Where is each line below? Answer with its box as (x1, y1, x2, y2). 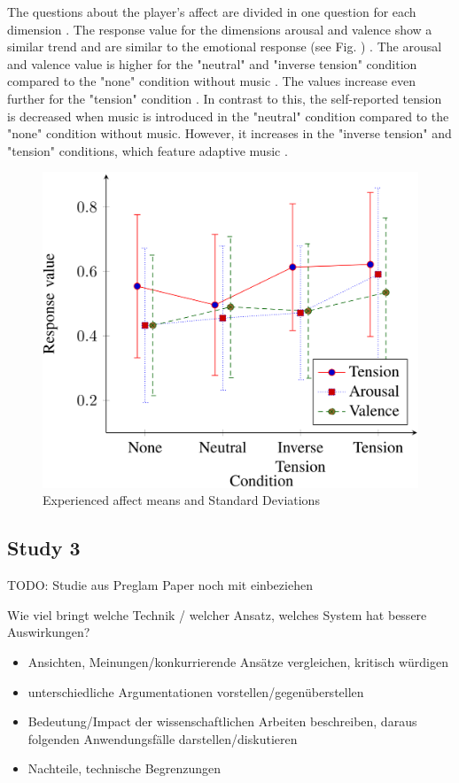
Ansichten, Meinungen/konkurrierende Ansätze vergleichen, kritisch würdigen (27, 653, 448, 671)
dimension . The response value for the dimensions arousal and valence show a (7, 19, 432, 38)
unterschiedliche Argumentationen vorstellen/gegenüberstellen (27, 682, 364, 701)
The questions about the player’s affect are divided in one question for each (7, 3, 416, 20)
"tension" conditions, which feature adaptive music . (7, 141, 288, 159)
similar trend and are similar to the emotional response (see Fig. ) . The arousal (7, 37, 442, 56)
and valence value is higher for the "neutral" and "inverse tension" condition (7, 54, 417, 73)
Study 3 (7, 534, 81, 562)
